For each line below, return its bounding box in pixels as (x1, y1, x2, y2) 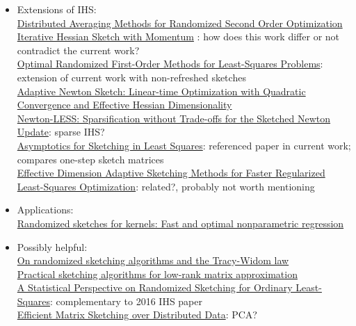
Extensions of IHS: (17, 2, 97, 16)
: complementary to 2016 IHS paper (49, 293, 202, 308)
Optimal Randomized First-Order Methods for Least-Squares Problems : (17, 56, 323, 71)
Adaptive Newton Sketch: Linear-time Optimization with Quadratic (17, 83, 306, 98)
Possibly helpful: (17, 239, 88, 254)
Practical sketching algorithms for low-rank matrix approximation (17, 266, 298, 281)
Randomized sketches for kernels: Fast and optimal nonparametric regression (17, 215, 344, 230)
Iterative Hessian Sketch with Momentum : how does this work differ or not (17, 29, 340, 44)
